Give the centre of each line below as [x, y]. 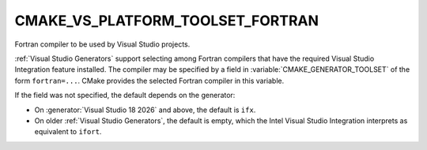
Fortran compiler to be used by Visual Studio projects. [102, 44]
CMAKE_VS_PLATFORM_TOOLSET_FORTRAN [167, 21]
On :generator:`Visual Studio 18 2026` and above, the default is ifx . [145, 110]
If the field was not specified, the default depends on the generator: [125, 96]
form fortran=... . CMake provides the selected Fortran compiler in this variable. [149, 81]
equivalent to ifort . [68, 132]
